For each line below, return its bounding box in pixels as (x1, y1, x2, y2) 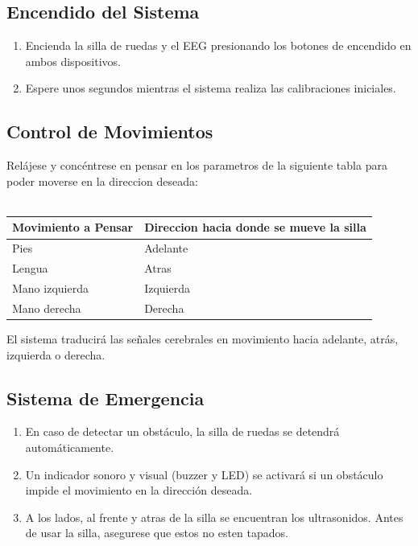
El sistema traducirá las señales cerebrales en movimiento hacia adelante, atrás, (6, 330, 399, 347)
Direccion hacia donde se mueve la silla (144, 219, 366, 236)
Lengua (12, 260, 48, 277)
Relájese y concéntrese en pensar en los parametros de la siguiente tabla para (6, 157, 387, 174)
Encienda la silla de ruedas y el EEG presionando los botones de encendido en (25, 37, 412, 54)
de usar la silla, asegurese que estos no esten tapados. (25, 524, 288, 541)
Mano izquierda (12, 280, 89, 296)
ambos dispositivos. (25, 52, 121, 69)
